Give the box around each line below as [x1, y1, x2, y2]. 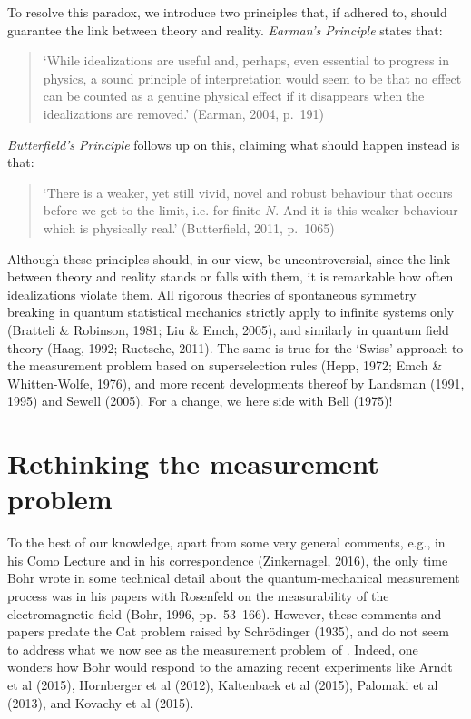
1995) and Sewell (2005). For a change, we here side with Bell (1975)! [7, 391, 393, 410]
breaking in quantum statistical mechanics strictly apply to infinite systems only [7, 302, 455, 321]
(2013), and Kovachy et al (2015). [7, 693, 194, 712]
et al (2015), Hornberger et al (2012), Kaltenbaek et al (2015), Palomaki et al [7, 675, 438, 694]
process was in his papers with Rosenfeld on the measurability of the [7, 586, 389, 605]
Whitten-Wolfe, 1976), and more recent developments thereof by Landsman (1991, [7, 373, 465, 392]
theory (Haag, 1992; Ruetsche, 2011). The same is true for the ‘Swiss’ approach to [7, 338, 464, 357]
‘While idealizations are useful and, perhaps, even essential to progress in [43, 51, 449, 70]
